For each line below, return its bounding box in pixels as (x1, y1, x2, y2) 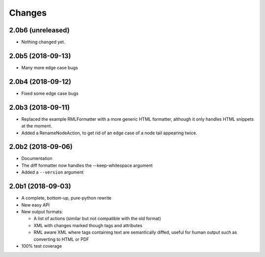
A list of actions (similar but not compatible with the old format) (33, 216, 161, 222)
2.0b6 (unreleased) (9, 26, 70, 34)
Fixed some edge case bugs (21, 90, 79, 96)
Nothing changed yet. (21, 39, 66, 45)
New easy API (21, 202, 50, 208)
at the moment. (21, 123, 53, 129)
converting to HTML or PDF (33, 236, 89, 242)
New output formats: (21, 208, 63, 214)
